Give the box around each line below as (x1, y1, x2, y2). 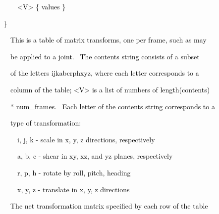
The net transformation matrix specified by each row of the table (10, 201, 208, 211)
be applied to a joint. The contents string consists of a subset (10, 51, 200, 61)
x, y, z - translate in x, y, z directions (17, 184, 130, 194)
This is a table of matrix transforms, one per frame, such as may (10, 35, 207, 45)
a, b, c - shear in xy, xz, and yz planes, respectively (17, 151, 173, 161)
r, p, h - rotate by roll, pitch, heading (17, 167, 131, 177)
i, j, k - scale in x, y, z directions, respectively (17, 134, 155, 144)
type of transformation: (10, 118, 81, 128)
